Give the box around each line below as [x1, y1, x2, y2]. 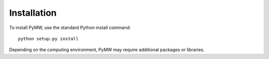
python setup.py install [18, 36, 79, 41]
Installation [9, 7, 57, 18]
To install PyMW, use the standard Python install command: [9, 25, 131, 30]
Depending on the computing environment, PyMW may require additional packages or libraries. [9, 47, 205, 53]
